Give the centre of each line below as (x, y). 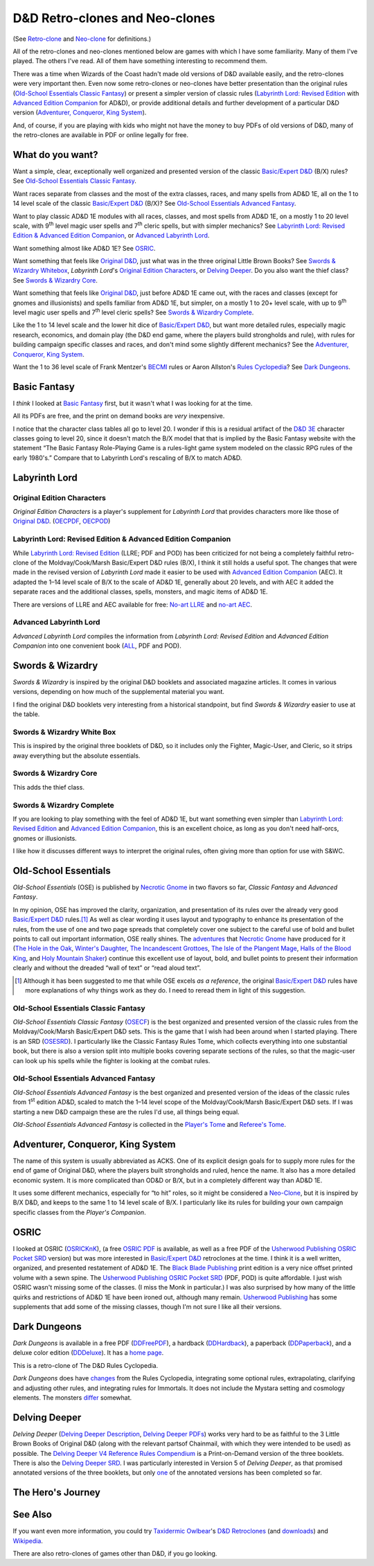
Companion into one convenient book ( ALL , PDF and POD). (97, 646)
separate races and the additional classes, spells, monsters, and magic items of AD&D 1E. (140, 591)
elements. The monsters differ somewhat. (72, 1397)
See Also (32, 1514)
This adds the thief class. (48, 787)
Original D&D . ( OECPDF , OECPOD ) (62, 521)
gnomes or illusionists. (45, 838)
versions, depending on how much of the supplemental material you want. (119, 692)
